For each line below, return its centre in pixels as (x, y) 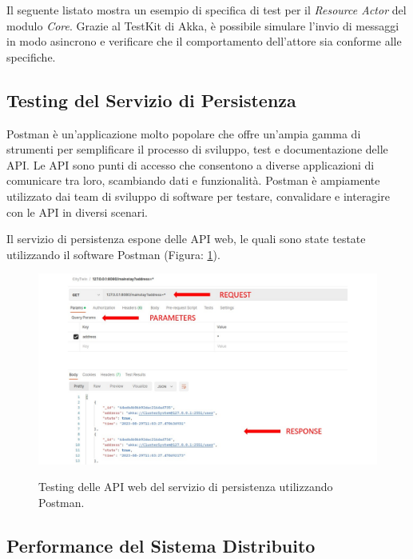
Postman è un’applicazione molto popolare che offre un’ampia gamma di (184, 133)
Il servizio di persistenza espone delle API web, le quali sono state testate (186, 239)
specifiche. (31, 56)
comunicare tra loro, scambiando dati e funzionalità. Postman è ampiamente (193, 180)
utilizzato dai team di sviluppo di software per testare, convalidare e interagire (198, 196)
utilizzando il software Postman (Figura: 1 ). (113, 254)
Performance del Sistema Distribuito (161, 545)
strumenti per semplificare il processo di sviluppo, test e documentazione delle (197, 149)
